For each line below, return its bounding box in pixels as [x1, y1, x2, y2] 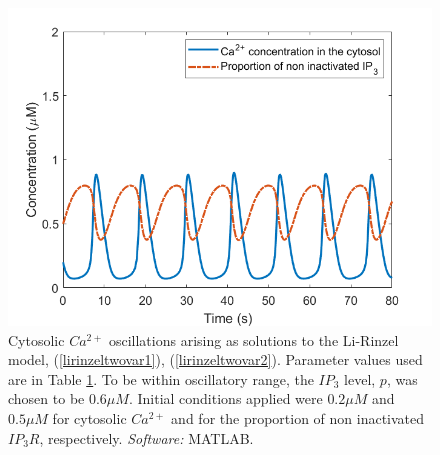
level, [344, 368, 376, 389]
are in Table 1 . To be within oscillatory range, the [8, 368, 314, 389]
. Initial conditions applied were [128, 388, 323, 409]
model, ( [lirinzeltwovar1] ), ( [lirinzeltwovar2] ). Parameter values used [8, 349, 423, 370]
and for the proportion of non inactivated [171, 407, 425, 428]
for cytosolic [52, 407, 127, 428]
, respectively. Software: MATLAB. [39, 427, 254, 448]
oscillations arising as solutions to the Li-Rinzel [108, 329, 399, 350]
